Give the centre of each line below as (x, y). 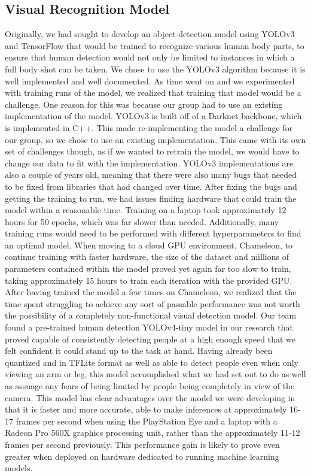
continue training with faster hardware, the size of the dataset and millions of (147, 257)
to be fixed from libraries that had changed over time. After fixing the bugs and (151, 186)
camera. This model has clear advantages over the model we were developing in (150, 397)
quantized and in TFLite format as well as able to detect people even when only (152, 362)
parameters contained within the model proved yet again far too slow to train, (148, 269)
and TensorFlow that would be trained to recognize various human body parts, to (155, 45)
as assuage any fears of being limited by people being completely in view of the (150, 386)
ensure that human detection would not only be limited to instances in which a (150, 57)
